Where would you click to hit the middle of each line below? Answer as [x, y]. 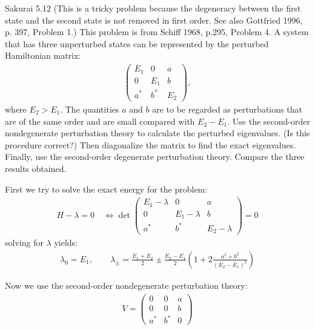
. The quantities [90, 109]
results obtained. [36, 168]
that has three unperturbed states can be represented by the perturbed [137, 43]
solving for [24, 243]
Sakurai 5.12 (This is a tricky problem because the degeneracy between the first [153, 8]
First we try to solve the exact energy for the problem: [106, 189]
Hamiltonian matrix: [43, 55]
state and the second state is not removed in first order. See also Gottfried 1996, [154, 20]
